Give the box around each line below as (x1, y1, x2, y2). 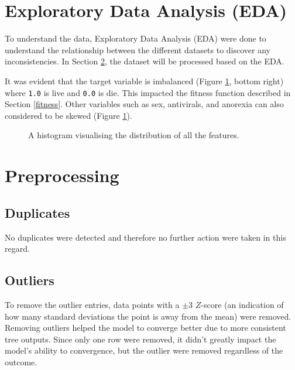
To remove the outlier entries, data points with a (5, 298, 180, 310)
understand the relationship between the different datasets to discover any (5, 43, 270, 56)
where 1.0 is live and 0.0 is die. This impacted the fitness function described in (5, 86, 291, 98)
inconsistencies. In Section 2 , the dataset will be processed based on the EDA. (5, 55, 284, 67)
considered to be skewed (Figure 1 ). (5, 109, 132, 121)
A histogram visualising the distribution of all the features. (28, 129, 239, 141)
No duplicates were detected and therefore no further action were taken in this (5, 231, 286, 243)
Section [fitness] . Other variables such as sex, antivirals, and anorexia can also (5, 98, 284, 110)
